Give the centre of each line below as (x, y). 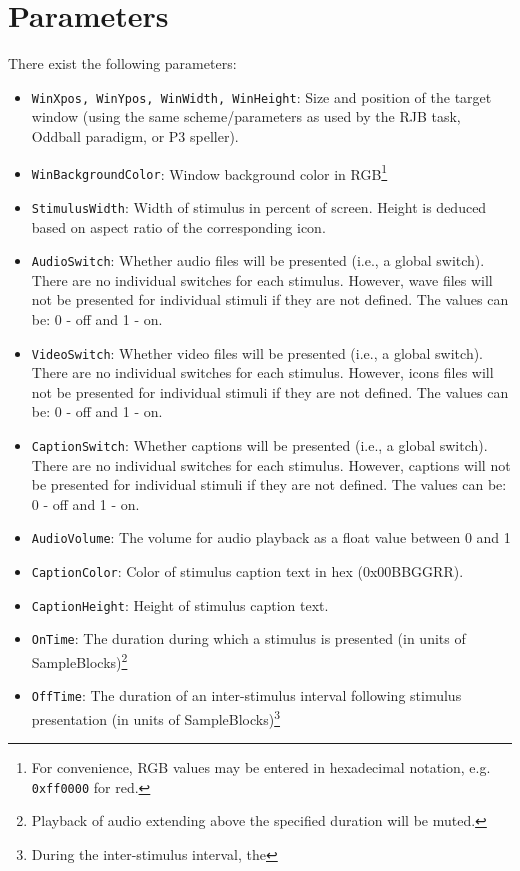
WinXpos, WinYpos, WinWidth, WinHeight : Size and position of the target (261, 96)
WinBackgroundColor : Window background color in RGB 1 (209, 172)
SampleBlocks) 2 (79, 660)
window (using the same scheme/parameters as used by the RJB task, (246, 116)
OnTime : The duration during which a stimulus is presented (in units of (248, 638)
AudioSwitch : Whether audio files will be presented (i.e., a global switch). (258, 260)
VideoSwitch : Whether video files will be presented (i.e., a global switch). (257, 352)
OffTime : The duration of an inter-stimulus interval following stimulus (246, 695)
